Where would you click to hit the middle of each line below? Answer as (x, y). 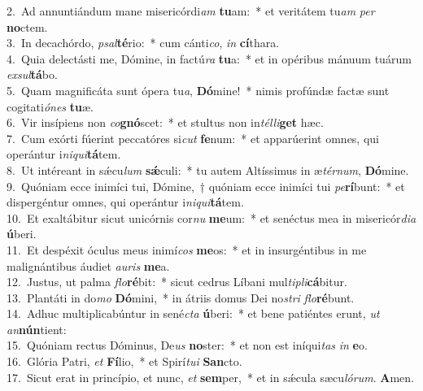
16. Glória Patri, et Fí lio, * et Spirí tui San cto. (124, 361)
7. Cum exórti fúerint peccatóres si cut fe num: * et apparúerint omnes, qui (193, 138)
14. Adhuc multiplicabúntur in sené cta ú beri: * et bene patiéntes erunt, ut (193, 313)
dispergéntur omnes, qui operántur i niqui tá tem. (125, 202)
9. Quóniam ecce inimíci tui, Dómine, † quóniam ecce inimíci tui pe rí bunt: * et (206, 186)
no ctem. (27, 26)
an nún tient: (37, 329)
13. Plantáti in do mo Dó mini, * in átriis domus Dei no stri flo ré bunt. (181, 297)
